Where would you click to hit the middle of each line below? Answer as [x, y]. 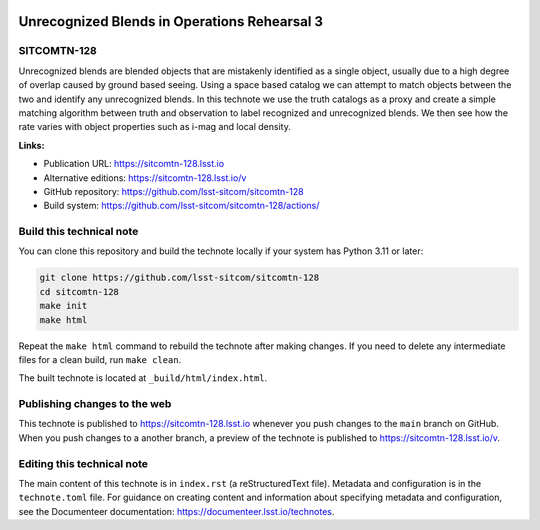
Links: [31, 145]
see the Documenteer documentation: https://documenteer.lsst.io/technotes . [176, 511]
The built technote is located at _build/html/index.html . [143, 378]
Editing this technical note [83, 463]
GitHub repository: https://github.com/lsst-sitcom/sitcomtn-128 [173, 191]
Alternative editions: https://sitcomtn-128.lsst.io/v [145, 177]
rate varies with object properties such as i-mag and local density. [155, 127]
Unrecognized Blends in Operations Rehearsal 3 [171, 21]
